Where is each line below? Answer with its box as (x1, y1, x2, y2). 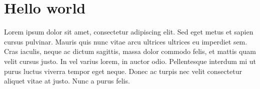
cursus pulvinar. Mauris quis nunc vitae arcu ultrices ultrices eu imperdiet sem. (4, 36, 247, 46)
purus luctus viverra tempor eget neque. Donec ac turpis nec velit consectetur (4, 65, 242, 76)
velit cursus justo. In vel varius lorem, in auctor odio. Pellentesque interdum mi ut (4, 55, 256, 66)
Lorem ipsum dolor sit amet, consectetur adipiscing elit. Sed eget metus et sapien (4, 26, 253, 37)
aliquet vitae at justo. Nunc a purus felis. (4, 75, 130, 86)
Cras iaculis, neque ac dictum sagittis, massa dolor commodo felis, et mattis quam (4, 46, 256, 56)
